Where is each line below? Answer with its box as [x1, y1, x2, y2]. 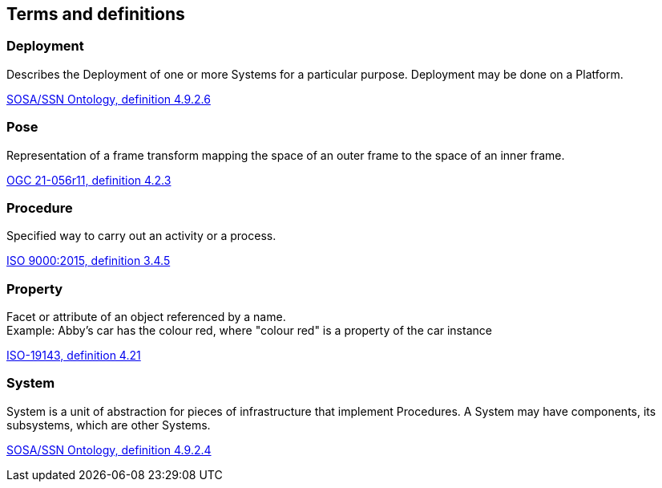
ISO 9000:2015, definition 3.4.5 [6, 254, 171, 268]
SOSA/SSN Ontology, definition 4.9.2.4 [6, 442, 212, 457]
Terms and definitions [6, 4, 185, 24]
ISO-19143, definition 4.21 [6, 348, 141, 363]
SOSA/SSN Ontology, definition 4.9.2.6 [6, 91, 211, 106]
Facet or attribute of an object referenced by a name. [6, 310, 286, 324]
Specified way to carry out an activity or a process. [6, 229, 277, 243]
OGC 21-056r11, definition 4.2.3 [6, 173, 172, 187]
